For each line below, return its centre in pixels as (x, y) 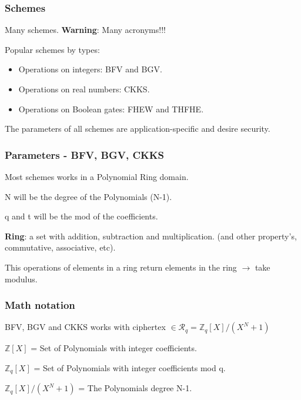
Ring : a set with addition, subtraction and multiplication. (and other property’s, (151, 236)
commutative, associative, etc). (60, 247)
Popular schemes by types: (52, 49)
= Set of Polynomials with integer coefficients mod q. (130, 367)
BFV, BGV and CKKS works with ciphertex (85, 327)
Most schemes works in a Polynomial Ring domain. (97, 176)
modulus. (21, 279)
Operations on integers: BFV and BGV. (90, 69)
